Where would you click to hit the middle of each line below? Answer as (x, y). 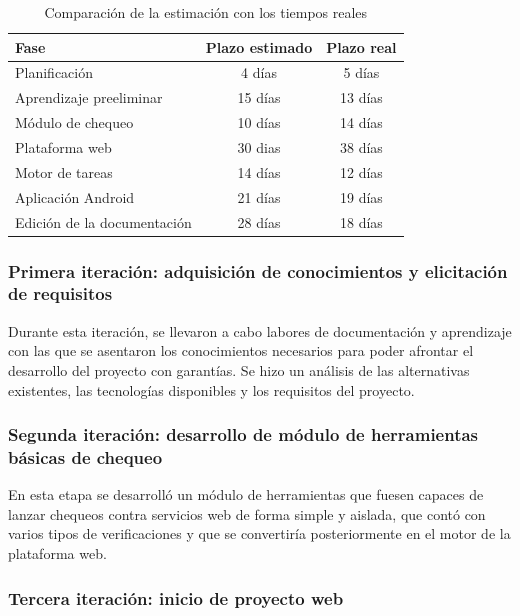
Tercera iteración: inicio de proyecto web (176, 597)
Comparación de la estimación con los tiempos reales (206, 12)
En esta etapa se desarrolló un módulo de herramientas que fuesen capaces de (246, 494)
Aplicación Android (75, 196)
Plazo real (361, 46)
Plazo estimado (259, 46)
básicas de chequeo (85, 456)
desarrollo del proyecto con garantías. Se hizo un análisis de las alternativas (239, 369)
